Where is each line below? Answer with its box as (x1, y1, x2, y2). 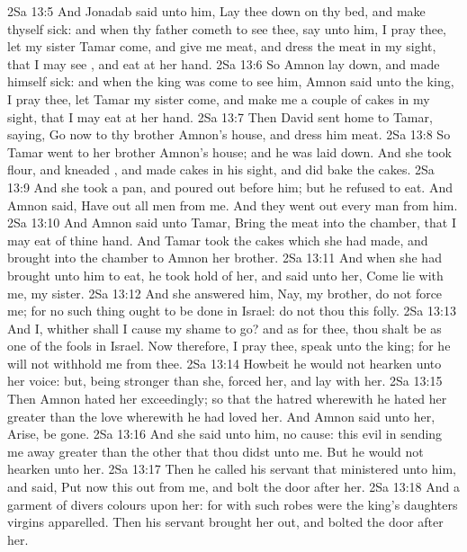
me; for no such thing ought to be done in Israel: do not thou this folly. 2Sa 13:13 (7, 301, 456, 320)
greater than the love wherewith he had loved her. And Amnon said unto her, (7, 406, 436, 425)
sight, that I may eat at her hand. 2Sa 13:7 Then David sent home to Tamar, (7, 107, 433, 126)
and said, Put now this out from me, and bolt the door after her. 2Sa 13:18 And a (7, 477, 460, 496)
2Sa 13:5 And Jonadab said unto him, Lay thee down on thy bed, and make (7, 2, 426, 20)
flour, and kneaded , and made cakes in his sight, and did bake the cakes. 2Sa (7, 160, 435, 179)
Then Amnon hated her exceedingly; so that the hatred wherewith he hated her (7, 389, 447, 408)
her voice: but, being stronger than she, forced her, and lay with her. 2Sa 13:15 (7, 371, 443, 390)
